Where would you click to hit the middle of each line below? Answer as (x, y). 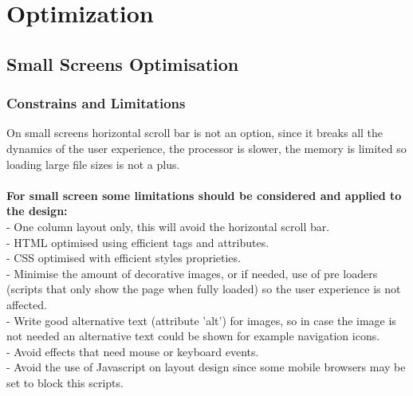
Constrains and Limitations (96, 103)
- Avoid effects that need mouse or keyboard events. (133, 351)
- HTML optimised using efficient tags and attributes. (138, 242)
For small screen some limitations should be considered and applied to (204, 195)
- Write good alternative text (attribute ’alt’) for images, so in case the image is (201, 320)
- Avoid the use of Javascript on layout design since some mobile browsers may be (206, 367)
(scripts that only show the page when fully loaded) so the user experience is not (204, 289)
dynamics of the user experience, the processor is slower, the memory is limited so (206, 148)
